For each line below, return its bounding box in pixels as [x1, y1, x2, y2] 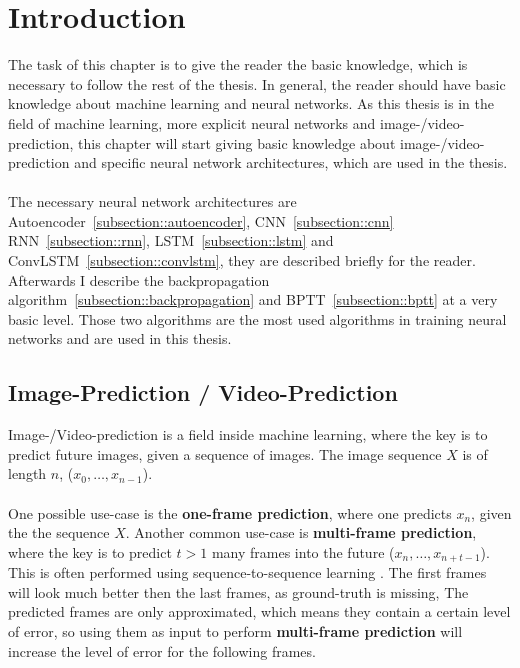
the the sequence [8, 522, 110, 543]
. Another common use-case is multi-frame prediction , [125, 522, 477, 543]
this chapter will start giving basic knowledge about [78, 132, 396, 153]
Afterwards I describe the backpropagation [8, 269, 270, 290]
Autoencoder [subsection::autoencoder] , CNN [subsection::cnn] [8, 210, 394, 231]
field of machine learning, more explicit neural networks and [8, 112, 376, 133]
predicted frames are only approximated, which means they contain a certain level [8, 601, 511, 622]
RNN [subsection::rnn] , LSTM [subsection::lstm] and [8, 230, 334, 251]
